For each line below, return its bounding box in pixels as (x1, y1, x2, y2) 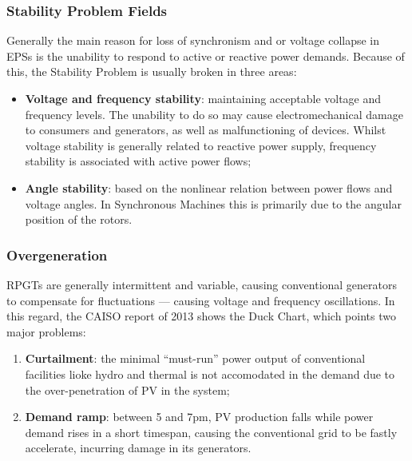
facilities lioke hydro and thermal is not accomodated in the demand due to (25, 365, 395, 382)
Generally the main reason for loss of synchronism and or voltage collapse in (6, 32, 380, 49)
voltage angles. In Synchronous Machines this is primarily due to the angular (25, 195, 402, 212)
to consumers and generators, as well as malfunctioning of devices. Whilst (25, 121, 386, 138)
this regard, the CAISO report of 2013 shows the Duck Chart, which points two (6, 308, 396, 324)
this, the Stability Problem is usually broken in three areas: (6, 63, 297, 80)
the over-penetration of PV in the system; (25, 381, 230, 398)
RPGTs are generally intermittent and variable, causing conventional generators (6, 276, 398, 292)
